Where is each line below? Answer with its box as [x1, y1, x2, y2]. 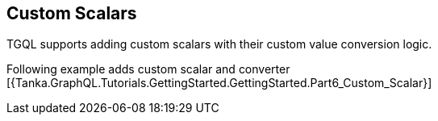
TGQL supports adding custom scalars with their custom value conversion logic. [6, 37, 432, 52]
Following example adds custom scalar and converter [6, 62, 290, 77]
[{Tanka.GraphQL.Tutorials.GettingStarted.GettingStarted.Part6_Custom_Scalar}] [6, 76, 432, 90]
